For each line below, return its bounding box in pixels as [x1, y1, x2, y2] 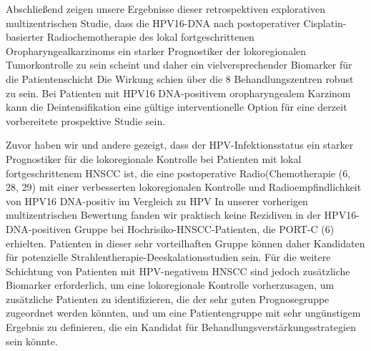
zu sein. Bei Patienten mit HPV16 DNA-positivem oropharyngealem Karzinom [6, 85, 351, 100]
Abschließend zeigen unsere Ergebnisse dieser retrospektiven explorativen [6, 1, 325, 16]
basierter [6, 29, 44, 44]
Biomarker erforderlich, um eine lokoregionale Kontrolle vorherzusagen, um [6, 277, 335, 292]
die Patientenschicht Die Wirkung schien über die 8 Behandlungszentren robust [6, 71, 354, 86]
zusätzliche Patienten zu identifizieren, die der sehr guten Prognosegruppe [6, 291, 330, 306]
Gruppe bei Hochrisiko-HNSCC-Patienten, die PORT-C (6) [74, 221, 335, 236]
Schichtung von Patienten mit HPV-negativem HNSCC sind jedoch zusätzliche [6, 263, 350, 278]
